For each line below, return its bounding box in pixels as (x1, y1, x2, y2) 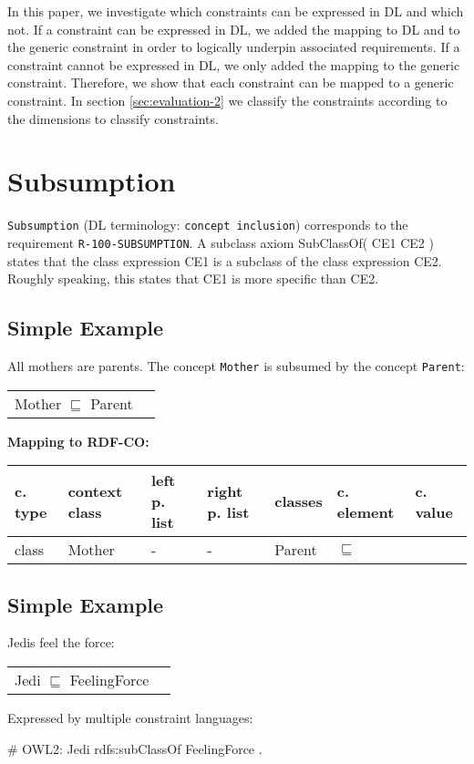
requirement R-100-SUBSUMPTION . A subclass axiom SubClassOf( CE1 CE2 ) (7, 232, 434, 252)
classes (274, 490, 323, 512)
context (67, 480, 123, 501)
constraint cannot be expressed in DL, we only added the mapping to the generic (7, 55, 460, 74)
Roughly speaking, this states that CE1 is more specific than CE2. (7, 269, 379, 288)
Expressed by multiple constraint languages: (7, 708, 253, 728)
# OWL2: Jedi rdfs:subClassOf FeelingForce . (7, 738, 263, 758)
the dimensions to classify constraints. (7, 108, 219, 128)
